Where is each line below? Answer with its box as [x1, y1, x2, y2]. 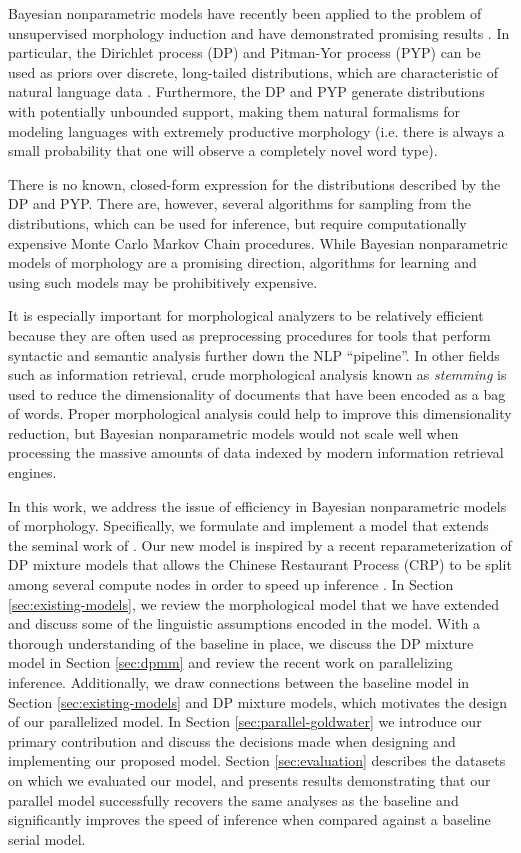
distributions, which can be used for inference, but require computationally [8, 212, 467, 233]
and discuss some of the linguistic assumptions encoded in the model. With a [8, 613, 480, 634]
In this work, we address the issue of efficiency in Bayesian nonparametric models [8, 495, 507, 516]
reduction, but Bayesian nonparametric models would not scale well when [8, 422, 459, 443]
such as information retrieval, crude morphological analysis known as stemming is [8, 364, 507, 385]
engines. [8, 462, 57, 483]
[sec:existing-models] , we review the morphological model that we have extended [8, 593, 500, 614]
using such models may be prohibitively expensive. [8, 271, 318, 292]
